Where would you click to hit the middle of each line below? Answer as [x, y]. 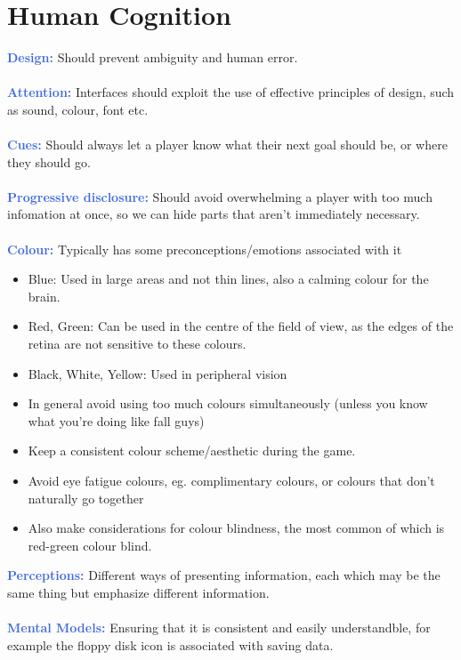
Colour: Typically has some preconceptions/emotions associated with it [205, 249]
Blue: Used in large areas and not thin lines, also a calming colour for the [228, 279]
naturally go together [86, 498]
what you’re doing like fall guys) [116, 420]
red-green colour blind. [90, 545]
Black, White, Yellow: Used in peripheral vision [158, 373]
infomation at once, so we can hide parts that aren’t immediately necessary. [214, 214]
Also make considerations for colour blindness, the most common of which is [236, 528]
